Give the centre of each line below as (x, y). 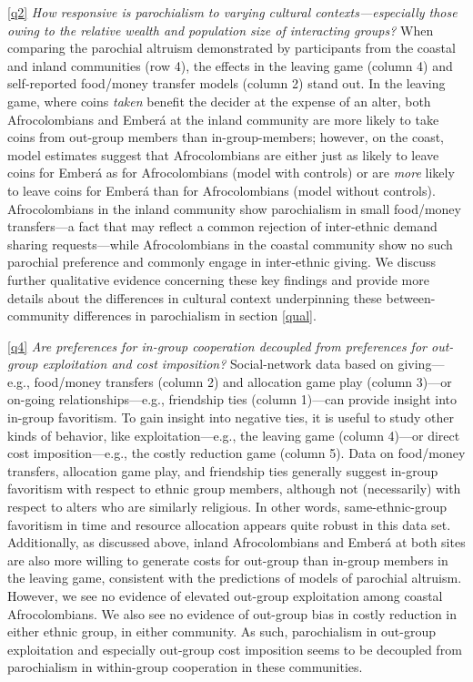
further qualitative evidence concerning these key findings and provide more (218, 279)
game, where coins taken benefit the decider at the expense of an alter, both (219, 101)
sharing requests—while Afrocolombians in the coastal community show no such (230, 244)
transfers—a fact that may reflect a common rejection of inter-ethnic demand (222, 226)
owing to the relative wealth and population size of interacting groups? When (221, 30)
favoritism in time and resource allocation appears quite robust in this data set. (229, 524)
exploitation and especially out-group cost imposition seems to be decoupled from (235, 649)
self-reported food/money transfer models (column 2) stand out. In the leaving (226, 83)
